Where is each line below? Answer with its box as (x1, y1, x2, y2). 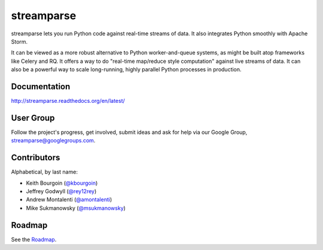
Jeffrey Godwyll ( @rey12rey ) (26, 188, 97, 194)
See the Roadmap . (11, 236, 57, 243)
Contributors (11, 153, 60, 163)
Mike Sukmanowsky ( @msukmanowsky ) (26, 204, 126, 212)
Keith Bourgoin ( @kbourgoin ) (26, 179, 98, 187)
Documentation (11, 81, 71, 92)
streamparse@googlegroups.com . (11, 137, 96, 144)
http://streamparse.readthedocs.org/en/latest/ (11, 97, 125, 105)
